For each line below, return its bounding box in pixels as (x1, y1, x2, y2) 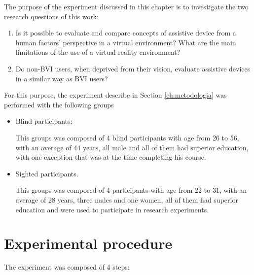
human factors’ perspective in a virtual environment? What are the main (15, 37, 236, 47)
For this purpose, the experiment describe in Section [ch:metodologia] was (4, 90, 227, 100)
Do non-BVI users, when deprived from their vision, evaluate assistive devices (15, 63, 251, 73)
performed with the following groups (4, 99, 114, 109)
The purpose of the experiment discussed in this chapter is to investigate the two (4, 1, 249, 11)
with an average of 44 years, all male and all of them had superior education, (15, 142, 249, 152)
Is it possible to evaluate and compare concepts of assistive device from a (15, 28, 236, 38)
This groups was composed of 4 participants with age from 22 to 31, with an (15, 185, 247, 195)
